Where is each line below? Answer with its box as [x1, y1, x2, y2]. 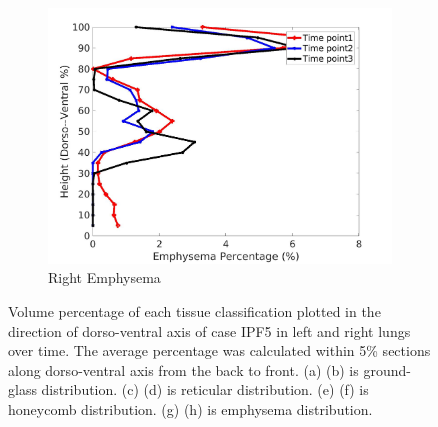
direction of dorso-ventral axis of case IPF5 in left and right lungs [8, 320, 411, 341]
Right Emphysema [48, 267, 161, 288]
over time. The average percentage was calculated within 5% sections [8, 340, 431, 361]
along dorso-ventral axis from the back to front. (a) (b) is [8, 359, 359, 380]
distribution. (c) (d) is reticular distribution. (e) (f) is [41, 379, 369, 400]
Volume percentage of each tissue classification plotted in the [8, 301, 381, 322]
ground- [363, 359, 411, 380]
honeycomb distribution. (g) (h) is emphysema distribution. [8, 399, 373, 420]
